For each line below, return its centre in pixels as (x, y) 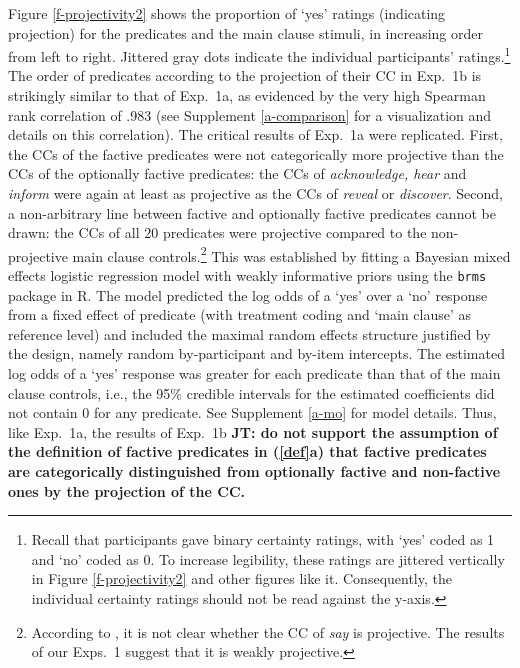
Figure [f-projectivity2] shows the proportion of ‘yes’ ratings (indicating (227, 13)
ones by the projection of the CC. (127, 490)
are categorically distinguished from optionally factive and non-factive (254, 471)
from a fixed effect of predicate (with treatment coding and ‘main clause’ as (240, 314)
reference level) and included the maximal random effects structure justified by (249, 333)
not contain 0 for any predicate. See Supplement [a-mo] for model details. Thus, (252, 412)
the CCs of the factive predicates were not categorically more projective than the (256, 153)
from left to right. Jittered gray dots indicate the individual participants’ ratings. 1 (259, 54)
